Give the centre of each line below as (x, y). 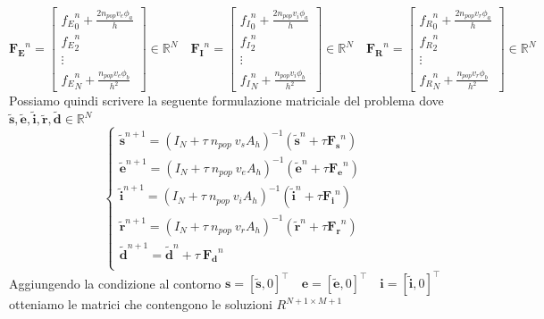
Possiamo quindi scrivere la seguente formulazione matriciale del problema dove (226, 101)
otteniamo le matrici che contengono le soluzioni (141, 304)
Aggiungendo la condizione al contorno (115, 283)
